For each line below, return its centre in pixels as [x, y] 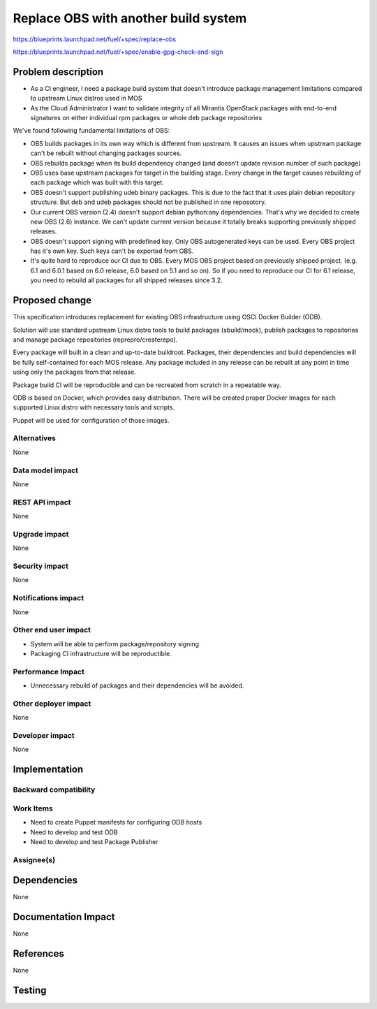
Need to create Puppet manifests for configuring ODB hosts [116, 822]
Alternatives [34, 438]
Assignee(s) [34, 859]
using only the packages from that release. [74, 372]
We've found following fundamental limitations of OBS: [91, 131]
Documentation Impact [64, 917]
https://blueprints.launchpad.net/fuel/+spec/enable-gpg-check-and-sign [118, 52]
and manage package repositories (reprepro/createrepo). [95, 340]
